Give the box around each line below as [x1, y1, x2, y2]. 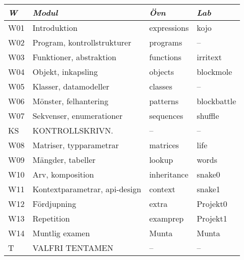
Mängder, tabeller [32, 154, 96, 165]
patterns [149, 95, 179, 107]
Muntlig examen [32, 227, 90, 239]
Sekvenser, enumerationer [32, 110, 123, 121]
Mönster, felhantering [32, 95, 109, 107]
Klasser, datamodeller [32, 80, 110, 92]
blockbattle [197, 95, 236, 107]
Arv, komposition [32, 168, 94, 180]
